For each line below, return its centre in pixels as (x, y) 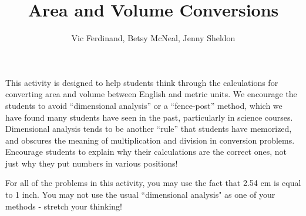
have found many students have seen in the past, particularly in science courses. (149, 117)
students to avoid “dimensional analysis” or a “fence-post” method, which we (144, 105)
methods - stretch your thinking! (64, 206)
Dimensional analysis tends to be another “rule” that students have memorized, (149, 129)
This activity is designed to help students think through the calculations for (142, 82)
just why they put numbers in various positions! (92, 163)
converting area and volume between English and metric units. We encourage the (151, 94)
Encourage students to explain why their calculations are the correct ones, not (146, 152)
